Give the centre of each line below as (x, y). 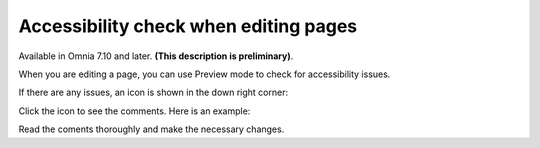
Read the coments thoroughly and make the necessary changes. (151, 129)
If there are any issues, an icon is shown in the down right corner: (153, 92)
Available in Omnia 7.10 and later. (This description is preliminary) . (156, 56)
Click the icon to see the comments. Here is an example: (134, 111)
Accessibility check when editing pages (188, 26)
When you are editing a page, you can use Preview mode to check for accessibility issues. (204, 74)
